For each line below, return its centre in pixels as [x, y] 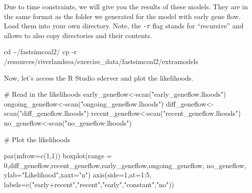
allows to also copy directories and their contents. [78, 35]
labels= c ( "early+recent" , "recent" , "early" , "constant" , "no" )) [89, 184]
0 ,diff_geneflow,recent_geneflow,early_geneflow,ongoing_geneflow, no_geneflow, [125, 165]
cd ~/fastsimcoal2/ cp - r [40, 52]
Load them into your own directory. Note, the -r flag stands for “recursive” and [124, 26]
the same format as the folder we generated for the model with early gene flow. [122, 16]
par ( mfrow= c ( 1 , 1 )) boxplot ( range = [58, 156]
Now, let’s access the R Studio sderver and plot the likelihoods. [99, 77]
